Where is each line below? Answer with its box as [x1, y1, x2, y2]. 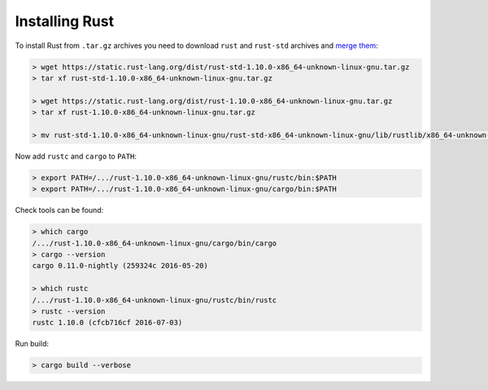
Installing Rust [15, 12, 114, 30]
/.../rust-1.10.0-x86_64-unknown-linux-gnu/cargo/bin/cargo [32, 238, 277, 248]
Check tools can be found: [15, 206, 104, 215]
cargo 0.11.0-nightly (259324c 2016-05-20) [32, 261, 209, 271]
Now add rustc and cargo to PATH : [15, 151, 137, 161]
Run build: [15, 339, 49, 349]
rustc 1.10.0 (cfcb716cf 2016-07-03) [32, 318, 183, 327]
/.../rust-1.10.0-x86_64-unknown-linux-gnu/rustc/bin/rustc [32, 295, 277, 305]
